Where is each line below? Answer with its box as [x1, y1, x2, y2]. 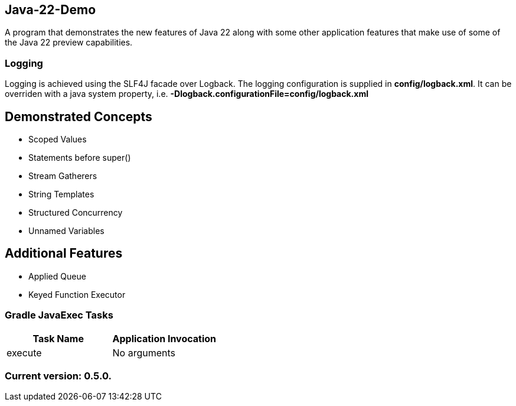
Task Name [32, 332, 84, 345]
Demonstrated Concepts [5, 109, 152, 124]
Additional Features [5, 246, 123, 261]
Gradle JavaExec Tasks [5, 309, 113, 321]
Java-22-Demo [5, 2, 96, 17]
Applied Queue [28, 271, 86, 281]
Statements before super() [28, 152, 131, 163]
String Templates [28, 189, 94, 200]
